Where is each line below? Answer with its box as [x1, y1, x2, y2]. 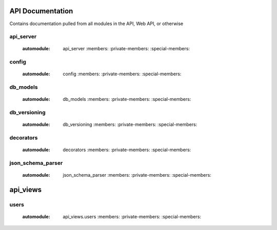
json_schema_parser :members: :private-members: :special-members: [63, 172, 211, 178]
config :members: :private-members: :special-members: [63, 71, 182, 77]
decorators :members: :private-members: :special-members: [63, 147, 191, 153]
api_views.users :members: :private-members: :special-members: [63, 214, 202, 220]
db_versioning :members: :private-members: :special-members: [63, 121, 197, 128]
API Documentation [9, 7, 73, 15]
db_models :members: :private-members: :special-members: [63, 96, 191, 102]
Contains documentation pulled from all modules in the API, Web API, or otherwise [9, 20, 184, 27]
